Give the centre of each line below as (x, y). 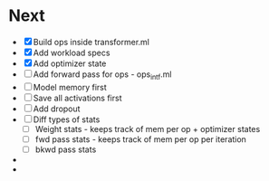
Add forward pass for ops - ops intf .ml (102, 75)
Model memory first (70, 87)
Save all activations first (77, 98)
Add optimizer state (70, 63)
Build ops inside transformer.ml (91, 42)
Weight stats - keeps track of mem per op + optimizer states (148, 129)
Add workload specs (72, 52)
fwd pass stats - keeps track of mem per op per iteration (140, 139)
